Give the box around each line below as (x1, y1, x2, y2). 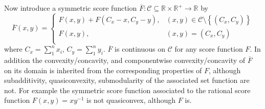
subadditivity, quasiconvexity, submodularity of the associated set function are (4, 75, 250, 85)
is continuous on (115, 43, 166, 54)
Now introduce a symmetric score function (4, 3, 137, 13)
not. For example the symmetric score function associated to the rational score (4, 84, 251, 95)
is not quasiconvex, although (86, 95, 175, 105)
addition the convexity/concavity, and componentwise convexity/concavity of (4, 54, 246, 65)
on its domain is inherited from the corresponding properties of (4, 64, 202, 75)
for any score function (174, 43, 243, 54)
